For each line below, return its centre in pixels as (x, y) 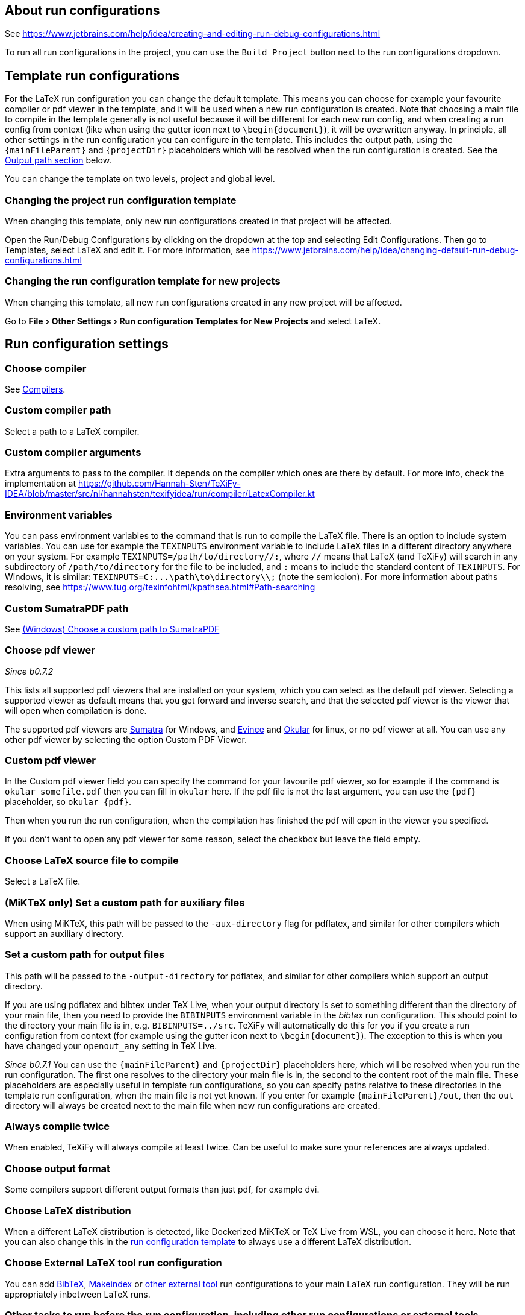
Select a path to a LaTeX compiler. (72, 431)
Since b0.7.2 (29, 671)
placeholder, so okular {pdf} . (68, 802)
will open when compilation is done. (76, 710)
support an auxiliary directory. (64, 933)
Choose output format (58, 1168)
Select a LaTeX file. (43, 881)
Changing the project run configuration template (121, 200)
